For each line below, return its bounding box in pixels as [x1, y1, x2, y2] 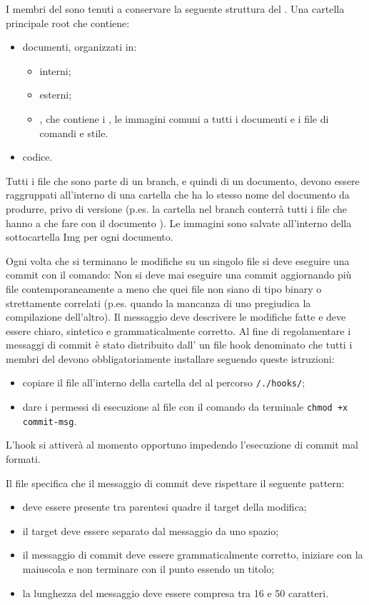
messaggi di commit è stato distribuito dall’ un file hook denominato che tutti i [6, 337, 353, 352]
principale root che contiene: [6, 15, 130, 30]
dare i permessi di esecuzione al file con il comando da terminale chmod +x [22, 399, 348, 414]
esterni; [39, 87, 72, 102]
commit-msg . [22, 413, 77, 428]
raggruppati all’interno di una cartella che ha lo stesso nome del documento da [6, 187, 350, 202]
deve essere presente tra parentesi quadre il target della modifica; [22, 499, 307, 514]
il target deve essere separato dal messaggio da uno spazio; [22, 523, 279, 538]
